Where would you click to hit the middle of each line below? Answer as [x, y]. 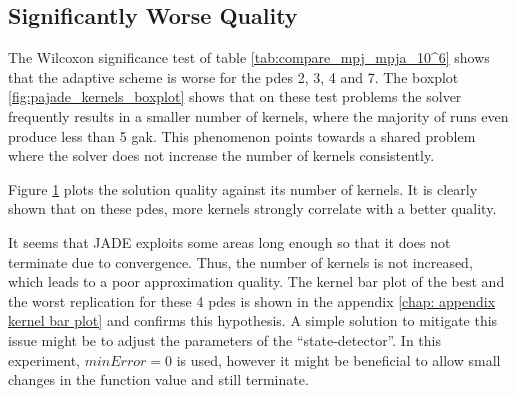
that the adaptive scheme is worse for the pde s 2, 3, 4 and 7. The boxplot [233, 76]
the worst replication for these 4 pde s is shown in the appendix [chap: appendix [252, 300]
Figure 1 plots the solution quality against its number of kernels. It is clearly [243, 188]
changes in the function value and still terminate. [158, 379]
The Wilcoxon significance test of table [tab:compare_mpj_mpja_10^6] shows [249, 57]
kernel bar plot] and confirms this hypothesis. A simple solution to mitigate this [253, 320]
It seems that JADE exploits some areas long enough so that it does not [229, 241]
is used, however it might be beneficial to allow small [338, 359]
